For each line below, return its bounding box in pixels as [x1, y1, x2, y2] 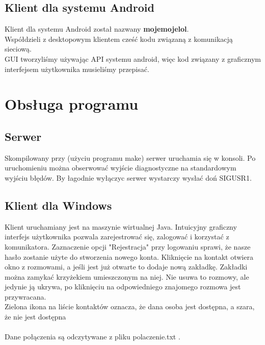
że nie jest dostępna [5, 311, 66, 322]
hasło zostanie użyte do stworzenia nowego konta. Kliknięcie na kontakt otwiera [5, 251, 253, 262]
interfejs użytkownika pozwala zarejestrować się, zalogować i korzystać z [5, 231, 229, 242]
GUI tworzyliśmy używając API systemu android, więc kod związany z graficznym [5, 53, 261, 64]
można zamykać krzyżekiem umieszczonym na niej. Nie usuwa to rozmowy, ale [5, 271, 249, 282]
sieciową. [5, 43, 32, 54]
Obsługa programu [5, 93, 139, 114]
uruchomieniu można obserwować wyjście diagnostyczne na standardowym [5, 162, 236, 173]
